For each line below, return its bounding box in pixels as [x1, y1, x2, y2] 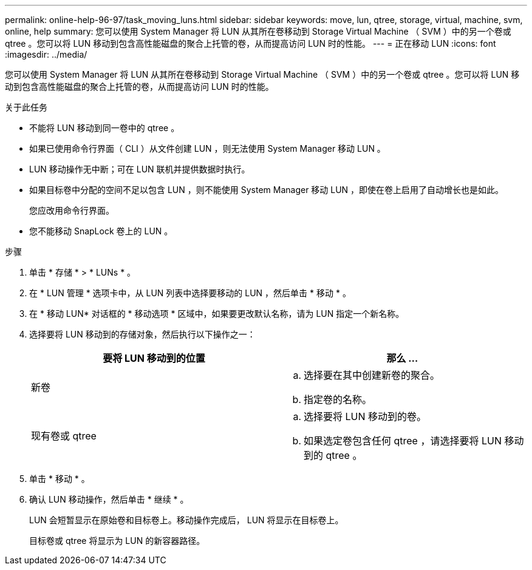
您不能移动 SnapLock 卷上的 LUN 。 [29, 226, 173, 236]
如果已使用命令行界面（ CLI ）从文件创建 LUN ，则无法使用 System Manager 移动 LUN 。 [29, 143, 386, 154]
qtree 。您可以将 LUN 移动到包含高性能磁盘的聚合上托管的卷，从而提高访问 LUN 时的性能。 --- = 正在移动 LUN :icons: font [5, 38, 496, 49]
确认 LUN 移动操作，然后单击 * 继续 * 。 [29, 494, 189, 504]
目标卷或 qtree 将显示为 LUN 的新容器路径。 [29, 535, 205, 546]
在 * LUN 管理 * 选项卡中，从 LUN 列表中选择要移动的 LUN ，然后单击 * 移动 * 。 [29, 288, 351, 298]
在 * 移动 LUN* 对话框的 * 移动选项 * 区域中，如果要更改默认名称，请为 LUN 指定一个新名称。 [29, 308, 404, 319]
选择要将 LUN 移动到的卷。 [304, 410, 427, 422]
